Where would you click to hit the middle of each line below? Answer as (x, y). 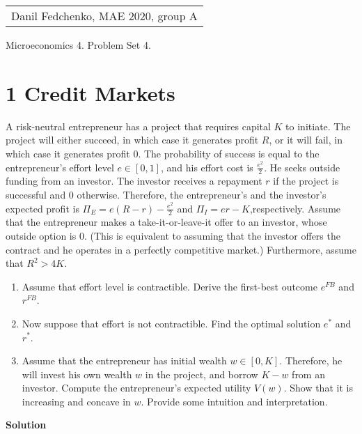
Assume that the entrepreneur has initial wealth (124, 361)
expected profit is (42, 208)
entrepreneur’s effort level (60, 167)
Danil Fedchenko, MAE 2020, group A (104, 16)
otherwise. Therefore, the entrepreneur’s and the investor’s (202, 194)
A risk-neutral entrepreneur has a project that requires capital (138, 126)
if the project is (306, 181)
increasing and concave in (76, 401)
